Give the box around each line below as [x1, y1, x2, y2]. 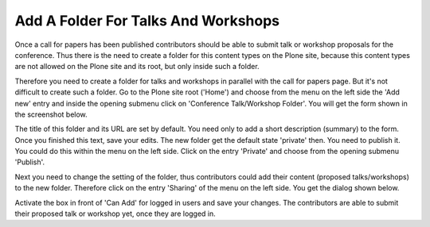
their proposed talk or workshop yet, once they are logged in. [14, 209, 217, 218]
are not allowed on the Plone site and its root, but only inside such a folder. [14, 62, 260, 71]
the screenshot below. [14, 110, 88, 119]
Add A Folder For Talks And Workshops [14, 12, 280, 29]
